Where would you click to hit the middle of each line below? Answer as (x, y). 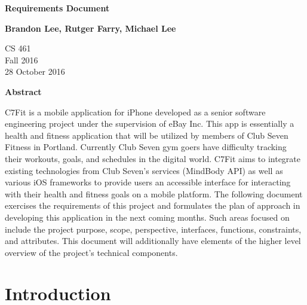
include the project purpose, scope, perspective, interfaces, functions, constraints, (153, 229)
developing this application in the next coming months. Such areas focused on (147, 217)
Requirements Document (57, 8)
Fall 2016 (22, 60)
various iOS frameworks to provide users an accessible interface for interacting (148, 182)
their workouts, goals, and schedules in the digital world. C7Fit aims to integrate (153, 158)
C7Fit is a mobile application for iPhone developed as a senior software (135, 112)
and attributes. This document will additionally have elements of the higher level (153, 241)
